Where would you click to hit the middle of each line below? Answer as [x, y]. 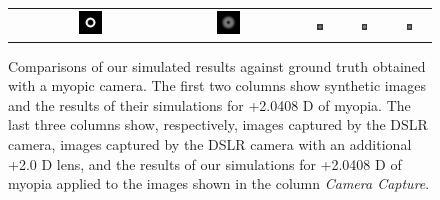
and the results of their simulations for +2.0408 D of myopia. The [209, 104]
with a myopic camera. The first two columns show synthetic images [217, 85]
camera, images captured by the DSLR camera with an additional [210, 144]
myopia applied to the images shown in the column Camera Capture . [219, 183]
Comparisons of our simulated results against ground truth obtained [217, 65]
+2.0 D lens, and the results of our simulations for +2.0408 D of [205, 163]
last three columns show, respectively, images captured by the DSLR [218, 124]
